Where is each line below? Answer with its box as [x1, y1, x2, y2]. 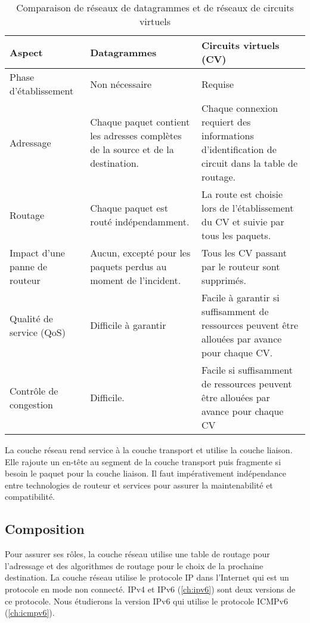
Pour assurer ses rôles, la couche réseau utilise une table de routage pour [5, 548, 270, 560]
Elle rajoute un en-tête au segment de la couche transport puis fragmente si [5, 455, 281, 468]
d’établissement [10, 84, 74, 97]
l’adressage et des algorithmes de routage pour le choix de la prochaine [5, 559, 263, 572]
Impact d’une [10, 246, 65, 259]
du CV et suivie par [201, 215, 284, 228]
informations [201, 129, 254, 142]
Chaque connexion [201, 101, 278, 115]
